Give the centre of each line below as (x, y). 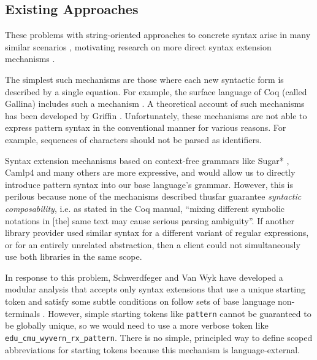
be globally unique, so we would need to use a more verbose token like (137, 325)
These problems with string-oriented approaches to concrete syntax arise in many (158, 35)
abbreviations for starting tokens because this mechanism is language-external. (152, 349)
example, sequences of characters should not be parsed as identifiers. (133, 139)
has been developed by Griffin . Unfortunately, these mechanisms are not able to (156, 115)
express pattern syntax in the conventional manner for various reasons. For (146, 127)
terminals (22, 313)
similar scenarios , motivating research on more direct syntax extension (138, 46)
